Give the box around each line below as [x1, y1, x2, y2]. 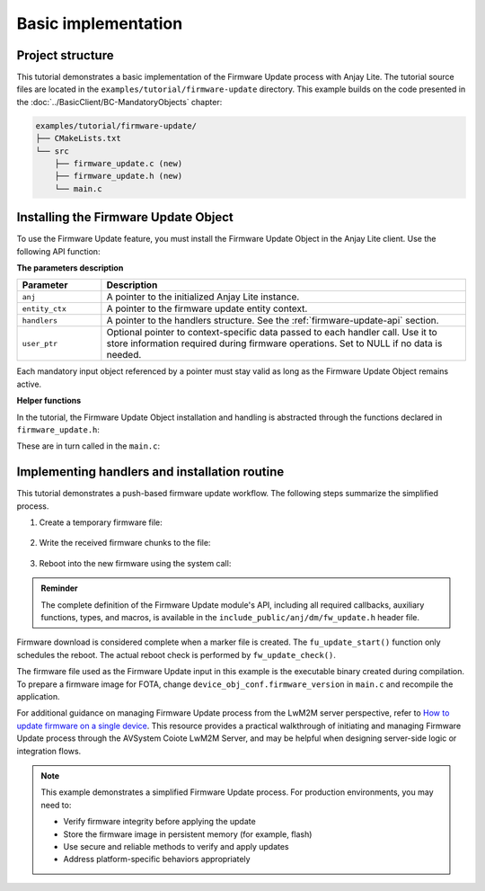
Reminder [40, 583, 78, 593]
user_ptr [22, 338, 58, 348]
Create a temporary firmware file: [39, 517, 163, 528]
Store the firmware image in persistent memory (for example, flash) [63, 828, 313, 840]
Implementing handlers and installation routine [16, 464, 285, 480]
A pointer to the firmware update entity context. [106, 302, 308, 315]
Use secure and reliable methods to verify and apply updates [63, 841, 289, 851]
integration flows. [16, 745, 82, 756]
